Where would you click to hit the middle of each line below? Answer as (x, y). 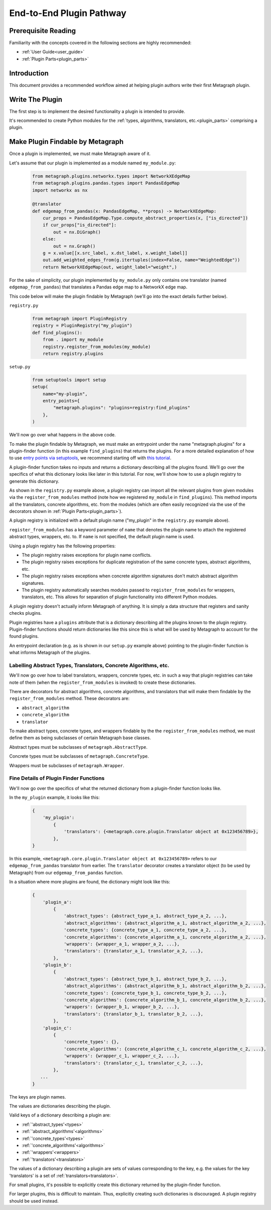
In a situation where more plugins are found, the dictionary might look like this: (90, 882)
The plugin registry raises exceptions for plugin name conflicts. (87, 555)
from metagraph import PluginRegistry (80, 318)
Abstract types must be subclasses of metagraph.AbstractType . (78, 747)
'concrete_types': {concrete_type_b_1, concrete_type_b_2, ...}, (145, 993)
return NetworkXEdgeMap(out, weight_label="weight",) (110, 267)
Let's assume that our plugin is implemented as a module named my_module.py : (93, 163)
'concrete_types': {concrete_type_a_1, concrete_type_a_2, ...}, (145, 930)
